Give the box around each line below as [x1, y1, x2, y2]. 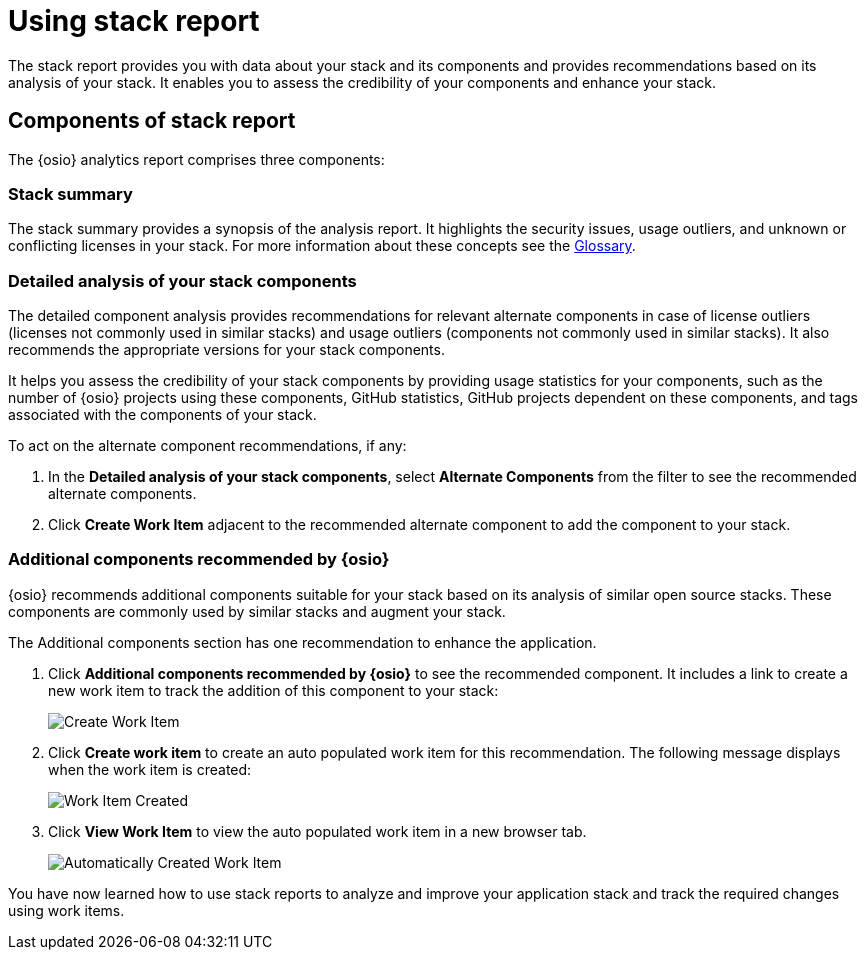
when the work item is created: [48, 760, 252, 778]
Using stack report [8, 4, 260, 38]
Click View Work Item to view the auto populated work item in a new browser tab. [48, 822, 587, 840]
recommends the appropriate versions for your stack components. [8, 341, 445, 359]
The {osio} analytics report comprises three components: [8, 150, 385, 168]
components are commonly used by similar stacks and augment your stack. [8, 602, 506, 620]
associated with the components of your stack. [8, 406, 317, 424]
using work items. [8, 901, 125, 919]
